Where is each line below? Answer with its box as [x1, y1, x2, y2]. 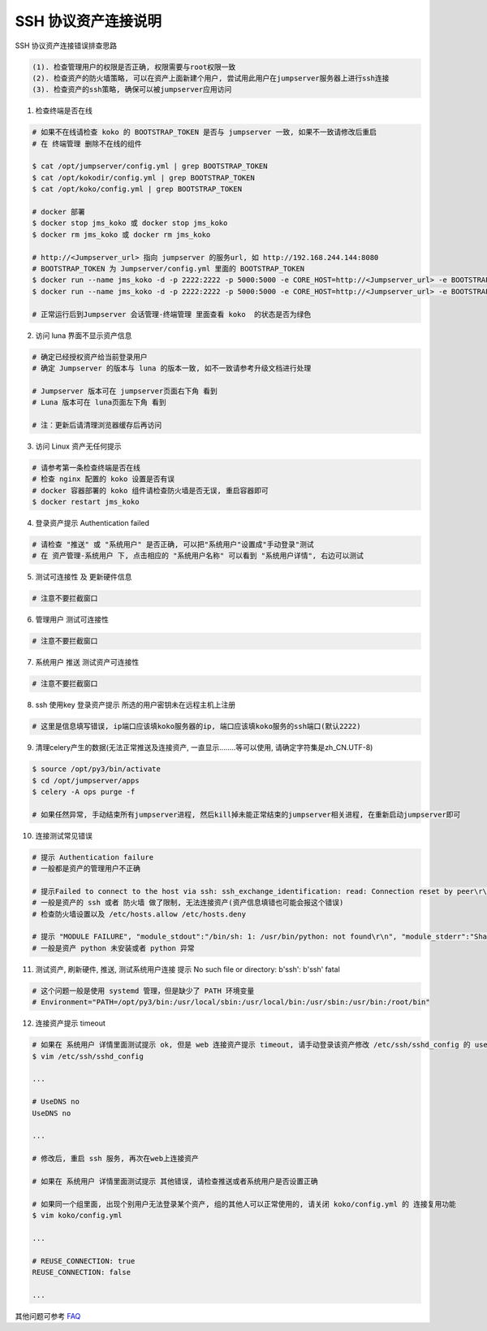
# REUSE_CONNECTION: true [32, 1256, 136, 1265]
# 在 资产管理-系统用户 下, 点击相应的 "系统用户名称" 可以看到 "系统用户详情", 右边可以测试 [32, 551, 364, 561]
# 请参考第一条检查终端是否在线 [32, 463, 141, 472]
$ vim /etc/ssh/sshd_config [32, 1051, 144, 1060]
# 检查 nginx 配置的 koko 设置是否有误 [32, 475, 175, 483]
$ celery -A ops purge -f [32, 787, 136, 796]
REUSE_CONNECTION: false [32, 1268, 131, 1277]
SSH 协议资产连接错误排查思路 [15, 41, 118, 50]
